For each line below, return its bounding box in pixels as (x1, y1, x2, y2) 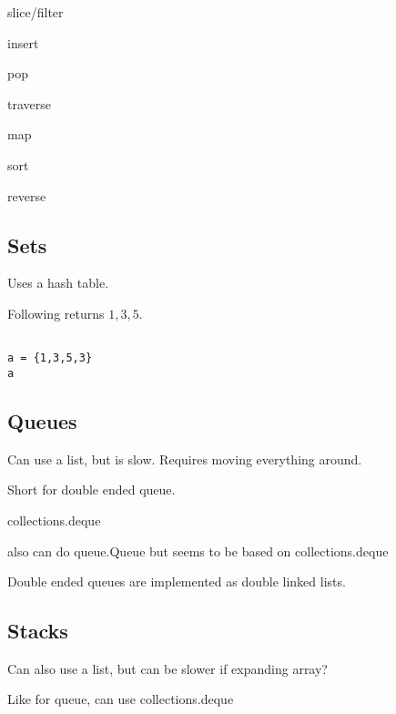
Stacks (7, 617, 68, 645)
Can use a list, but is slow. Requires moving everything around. (7, 449, 362, 468)
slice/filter (7, 3, 64, 21)
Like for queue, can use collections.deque (7, 689, 234, 709)
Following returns (7, 303, 105, 322)
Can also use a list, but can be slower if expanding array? (7, 658, 328, 678)
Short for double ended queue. (7, 480, 176, 499)
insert (7, 33, 39, 52)
